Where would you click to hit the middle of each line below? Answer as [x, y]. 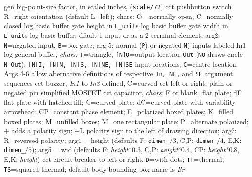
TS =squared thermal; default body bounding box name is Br [94, 168]
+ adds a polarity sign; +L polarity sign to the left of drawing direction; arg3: [120, 131]
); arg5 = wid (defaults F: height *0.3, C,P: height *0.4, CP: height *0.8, [135, 150]
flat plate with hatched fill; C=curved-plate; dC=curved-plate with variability [120, 102]
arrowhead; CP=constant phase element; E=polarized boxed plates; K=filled [118, 111]
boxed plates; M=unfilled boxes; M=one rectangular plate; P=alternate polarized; [126, 121]
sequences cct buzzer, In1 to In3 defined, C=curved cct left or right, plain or [118, 83]
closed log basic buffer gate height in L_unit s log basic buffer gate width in [116, 26]
